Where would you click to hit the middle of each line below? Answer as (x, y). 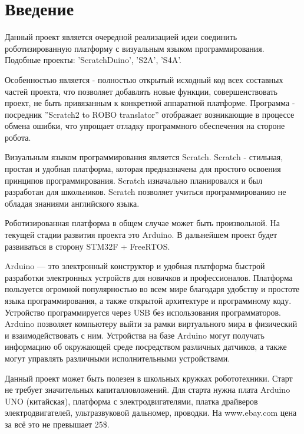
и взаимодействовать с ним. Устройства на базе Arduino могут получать (135, 335)
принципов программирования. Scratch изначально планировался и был (134, 180)
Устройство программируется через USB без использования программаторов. (143, 312)
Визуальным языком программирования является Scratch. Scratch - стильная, (144, 157)
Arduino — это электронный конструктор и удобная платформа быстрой (135, 266)
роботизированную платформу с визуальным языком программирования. (135, 48)
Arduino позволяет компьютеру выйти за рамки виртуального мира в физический (151, 324)
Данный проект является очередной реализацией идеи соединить (121, 37)
